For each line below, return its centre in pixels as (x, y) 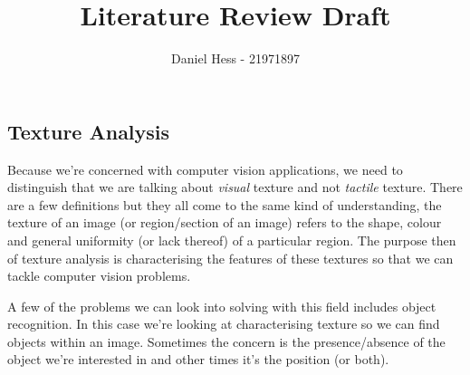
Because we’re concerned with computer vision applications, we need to (205, 169)
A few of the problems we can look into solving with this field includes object (222, 306)
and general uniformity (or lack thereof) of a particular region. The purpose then (232, 240)
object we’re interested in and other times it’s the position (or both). (198, 359)
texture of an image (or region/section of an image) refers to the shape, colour (225, 222)
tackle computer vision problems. (99, 276)
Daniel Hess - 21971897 (235, 58)
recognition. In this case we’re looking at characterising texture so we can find (224, 324)
